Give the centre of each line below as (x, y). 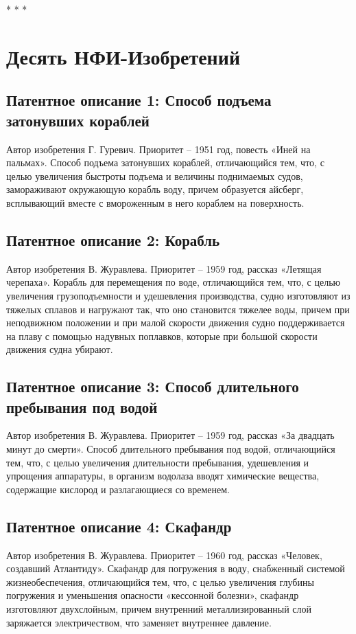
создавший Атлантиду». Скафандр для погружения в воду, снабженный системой (176, 568)
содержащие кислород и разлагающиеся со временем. (118, 489)
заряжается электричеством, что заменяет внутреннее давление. (139, 622)
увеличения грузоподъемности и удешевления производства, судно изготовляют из (178, 295)
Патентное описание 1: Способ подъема (139, 100)
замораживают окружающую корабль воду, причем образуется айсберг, (155, 189)
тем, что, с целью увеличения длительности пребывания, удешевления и (158, 462)
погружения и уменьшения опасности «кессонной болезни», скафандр (153, 595)
